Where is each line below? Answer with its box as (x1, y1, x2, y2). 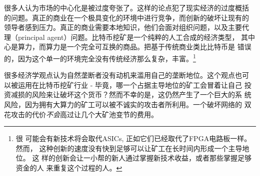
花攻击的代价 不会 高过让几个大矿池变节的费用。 (4, 109, 158, 119)
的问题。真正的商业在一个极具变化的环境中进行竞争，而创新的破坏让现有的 (4, 12, 249, 22)
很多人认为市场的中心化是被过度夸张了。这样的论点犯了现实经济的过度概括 (4, 2, 249, 12)
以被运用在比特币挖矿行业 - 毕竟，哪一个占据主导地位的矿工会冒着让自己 (4, 79, 242, 90)
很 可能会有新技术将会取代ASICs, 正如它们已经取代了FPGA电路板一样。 (15, 133, 251, 144)
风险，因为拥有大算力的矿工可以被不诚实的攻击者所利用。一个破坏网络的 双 (4, 99, 251, 109)
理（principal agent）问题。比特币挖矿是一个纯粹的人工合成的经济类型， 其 (4, 31, 248, 42)
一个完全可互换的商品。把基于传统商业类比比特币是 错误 (66, 41, 251, 52)
